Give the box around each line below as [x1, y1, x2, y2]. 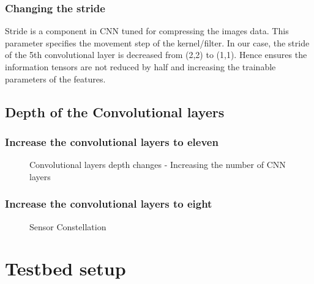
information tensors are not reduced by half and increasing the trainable [5, 60, 276, 73]
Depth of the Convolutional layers [5, 102, 225, 121]
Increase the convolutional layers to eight [5, 196, 212, 211]
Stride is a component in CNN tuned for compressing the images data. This [5, 24, 289, 37]
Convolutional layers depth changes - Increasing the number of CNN [29, 158, 286, 171]
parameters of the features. [5, 72, 106, 85]
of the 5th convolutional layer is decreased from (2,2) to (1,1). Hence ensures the [5, 48, 307, 61]
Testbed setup [5, 256, 126, 281]
